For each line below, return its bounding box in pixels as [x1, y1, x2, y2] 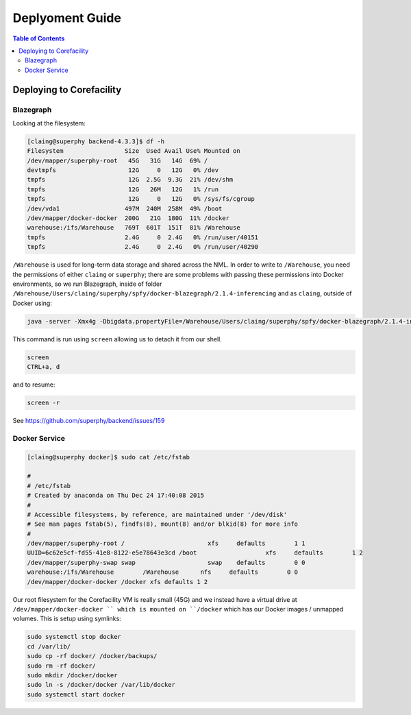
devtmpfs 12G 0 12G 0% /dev [27, 167, 219, 174]
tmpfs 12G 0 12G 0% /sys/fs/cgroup [27, 195, 255, 203]
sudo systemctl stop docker [27, 633, 121, 641]
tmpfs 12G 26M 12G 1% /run [27, 185, 219, 193]
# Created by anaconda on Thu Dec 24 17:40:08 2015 [27, 492, 205, 500]
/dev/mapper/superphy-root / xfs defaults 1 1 [27, 540, 306, 548]
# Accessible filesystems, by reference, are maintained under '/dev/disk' [27, 511, 288, 518]
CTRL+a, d [27, 363, 60, 371]
